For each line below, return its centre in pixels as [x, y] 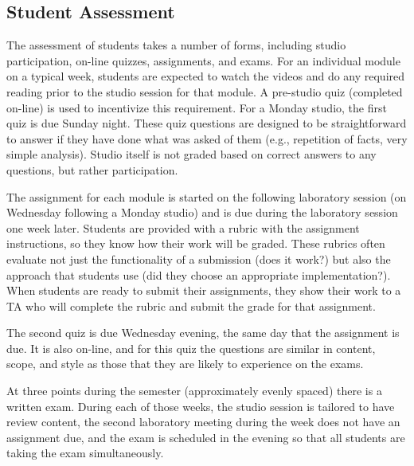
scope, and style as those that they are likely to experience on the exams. [185, 364]
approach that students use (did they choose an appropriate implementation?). [199, 274]
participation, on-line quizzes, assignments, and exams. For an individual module [203, 60]
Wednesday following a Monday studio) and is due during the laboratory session [202, 212]
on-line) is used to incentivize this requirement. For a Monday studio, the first [197, 107]
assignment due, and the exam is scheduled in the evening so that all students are [206, 437]
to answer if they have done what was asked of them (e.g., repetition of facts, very [207, 138]
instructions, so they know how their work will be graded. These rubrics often [196, 243]
